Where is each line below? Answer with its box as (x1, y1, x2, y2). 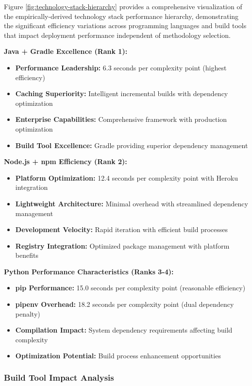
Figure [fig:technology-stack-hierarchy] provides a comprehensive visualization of (4, 1, 242, 11)
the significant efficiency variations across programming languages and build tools (4, 20, 247, 31)
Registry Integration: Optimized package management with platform (15, 240, 230, 251)
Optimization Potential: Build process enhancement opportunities (15, 351, 221, 361)
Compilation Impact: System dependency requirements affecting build (15, 325, 233, 335)
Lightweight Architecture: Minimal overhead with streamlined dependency (15, 198, 248, 208)
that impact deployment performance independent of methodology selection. (4, 30, 231, 40)
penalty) (15, 308, 40, 319)
